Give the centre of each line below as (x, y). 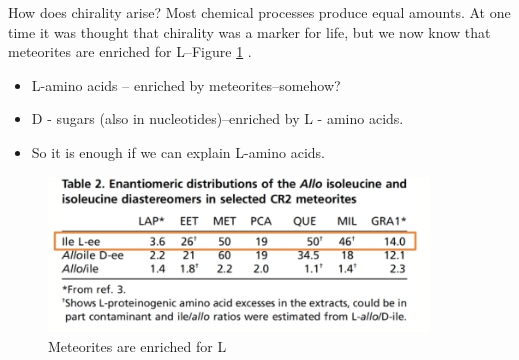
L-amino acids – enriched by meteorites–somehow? (186, 84)
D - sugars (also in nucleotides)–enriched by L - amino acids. (217, 118)
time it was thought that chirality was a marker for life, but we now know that (249, 31)
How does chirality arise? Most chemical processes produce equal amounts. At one (259, 12)
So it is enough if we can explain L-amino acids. (178, 151)
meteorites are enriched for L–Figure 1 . (130, 51)
